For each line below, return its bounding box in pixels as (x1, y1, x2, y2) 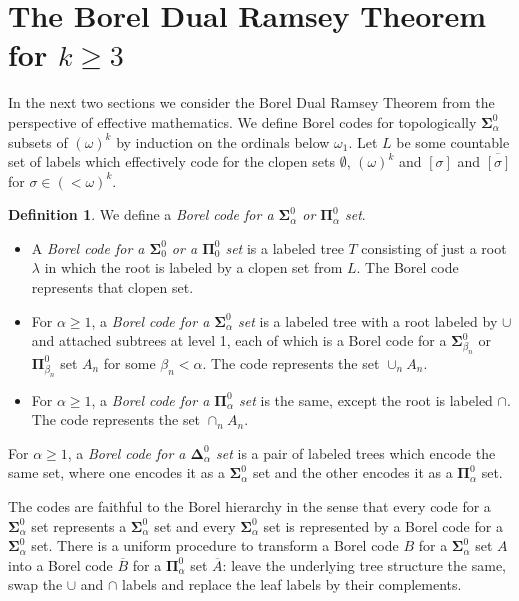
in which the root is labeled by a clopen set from (44, 257, 343, 278)
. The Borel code (356, 257, 459, 278)
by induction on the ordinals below (116, 131, 330, 152)
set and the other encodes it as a (252, 462, 453, 483)
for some (103, 352, 156, 373)
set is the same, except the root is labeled (239, 389, 493, 410)
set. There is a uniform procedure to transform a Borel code (31, 535, 399, 556)
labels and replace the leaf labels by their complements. (122, 574, 462, 595)
